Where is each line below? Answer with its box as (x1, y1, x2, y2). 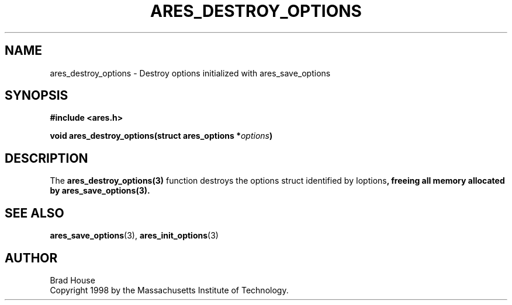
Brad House (50, 275, 95, 285)
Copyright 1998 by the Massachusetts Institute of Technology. (50, 285, 289, 295)
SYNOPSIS (5, 88, 68, 103)
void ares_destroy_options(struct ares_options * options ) (50, 131, 273, 141)
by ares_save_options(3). (50, 185, 150, 196)
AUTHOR (5, 250, 58, 265)
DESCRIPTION (5, 150, 88, 166)
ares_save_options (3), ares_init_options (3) (50, 230, 219, 241)
